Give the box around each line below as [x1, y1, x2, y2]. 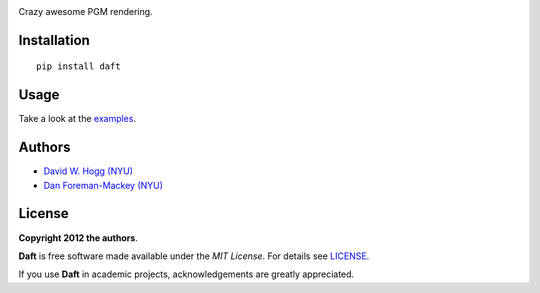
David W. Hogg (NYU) [43, 165, 134, 177]
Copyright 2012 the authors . [18, 231, 139, 244]
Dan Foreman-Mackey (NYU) [43, 179, 164, 191]
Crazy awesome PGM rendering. [18, 6, 154, 17]
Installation [18, 31, 90, 49]
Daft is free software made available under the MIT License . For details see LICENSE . [18, 250, 370, 262]
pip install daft [36, 61, 121, 72]
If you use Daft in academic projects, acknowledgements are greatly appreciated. [18, 268, 355, 280]
